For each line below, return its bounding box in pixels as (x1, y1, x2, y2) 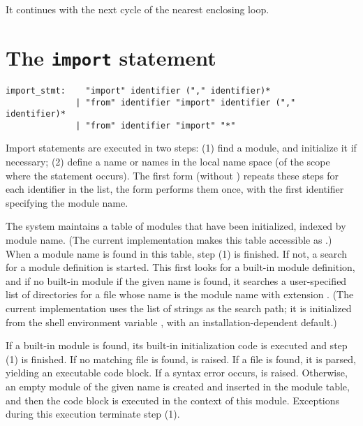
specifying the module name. (6, 195, 128, 210)
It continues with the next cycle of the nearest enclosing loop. (6, 2, 269, 16)
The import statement (6, 43, 216, 71)
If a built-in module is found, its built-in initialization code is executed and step (6, 338, 348, 353)
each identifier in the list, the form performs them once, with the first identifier (6, 182, 344, 196)
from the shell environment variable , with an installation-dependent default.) (6, 314, 337, 329)
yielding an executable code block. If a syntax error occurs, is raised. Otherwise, (6, 365, 348, 380)
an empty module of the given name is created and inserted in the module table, (6, 379, 350, 393)
